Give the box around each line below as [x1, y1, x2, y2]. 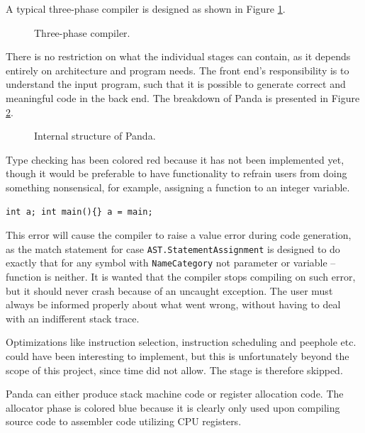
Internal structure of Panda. [34, 128, 156, 143]
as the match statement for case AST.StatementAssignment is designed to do [6, 241, 340, 256]
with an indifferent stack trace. [6, 310, 140, 325]
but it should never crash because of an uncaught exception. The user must [6, 283, 333, 298]
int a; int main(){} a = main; [6, 206, 153, 217]
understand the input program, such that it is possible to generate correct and [6, 77, 346, 91]
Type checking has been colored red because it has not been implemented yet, [6, 152, 344, 167]
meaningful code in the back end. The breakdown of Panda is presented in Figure [6, 90, 360, 105]
